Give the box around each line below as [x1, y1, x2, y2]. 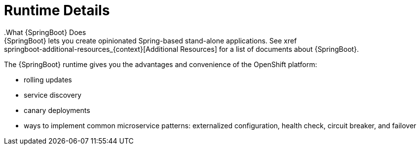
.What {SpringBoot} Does [4, 28, 86, 37]
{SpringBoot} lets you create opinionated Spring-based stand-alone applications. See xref [4, 36, 297, 45]
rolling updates [24, 75, 72, 84]
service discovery [24, 90, 81, 99]
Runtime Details [4, 2, 110, 19]
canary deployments [24, 106, 90, 114]
